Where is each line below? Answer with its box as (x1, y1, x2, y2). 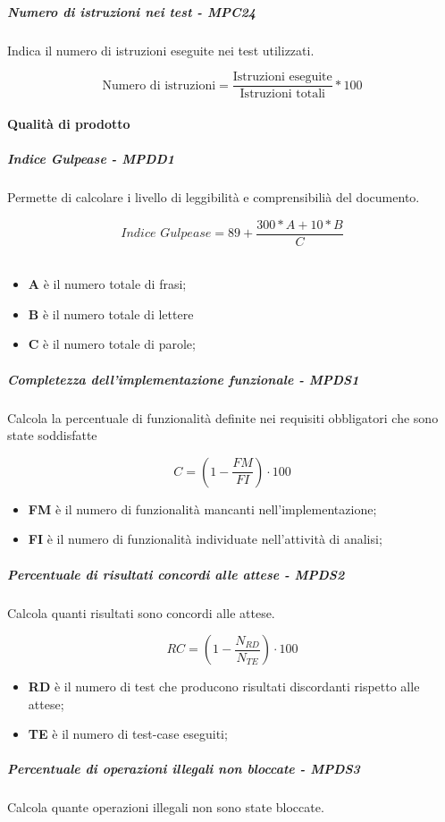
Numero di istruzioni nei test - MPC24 (7, 2, 256, 21)
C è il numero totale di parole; (28, 335, 196, 353)
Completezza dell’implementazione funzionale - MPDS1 (7, 369, 359, 388)
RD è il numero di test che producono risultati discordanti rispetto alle (28, 677, 420, 696)
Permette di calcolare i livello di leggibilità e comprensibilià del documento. (7, 187, 420, 206)
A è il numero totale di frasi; (28, 275, 187, 293)
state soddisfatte (7, 426, 97, 445)
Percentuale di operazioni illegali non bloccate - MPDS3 (7, 759, 360, 778)
